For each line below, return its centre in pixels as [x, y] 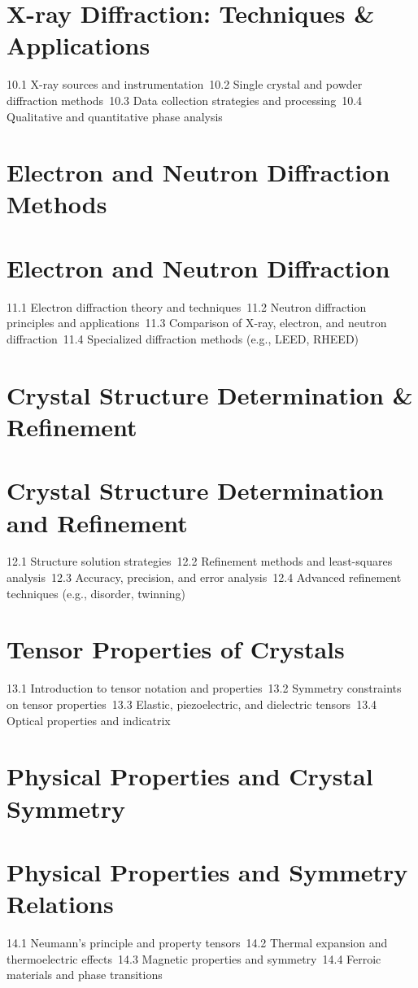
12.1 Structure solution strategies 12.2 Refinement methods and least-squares [200, 561]
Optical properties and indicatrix [89, 720]
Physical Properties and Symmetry [207, 871]
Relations [60, 904]
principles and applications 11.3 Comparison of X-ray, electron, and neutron [197, 323]
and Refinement [97, 522]
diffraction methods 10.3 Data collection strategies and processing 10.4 [185, 100]
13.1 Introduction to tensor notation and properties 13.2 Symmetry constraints [204, 688]
